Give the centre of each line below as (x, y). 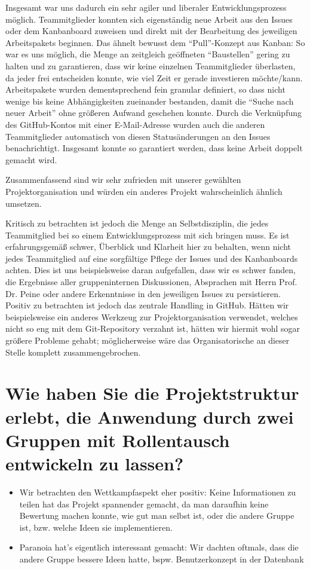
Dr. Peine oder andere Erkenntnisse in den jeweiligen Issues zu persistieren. (143, 293)
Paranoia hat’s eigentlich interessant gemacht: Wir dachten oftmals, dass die (159, 547)
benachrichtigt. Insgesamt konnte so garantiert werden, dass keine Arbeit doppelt (154, 148)
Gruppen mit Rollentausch (118, 440)
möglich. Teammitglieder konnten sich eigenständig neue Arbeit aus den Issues (149, 19)
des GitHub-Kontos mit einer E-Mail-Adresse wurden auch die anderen (135, 124)
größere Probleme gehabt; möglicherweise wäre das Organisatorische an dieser (148, 340)
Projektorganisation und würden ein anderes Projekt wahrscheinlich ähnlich (144, 191)
